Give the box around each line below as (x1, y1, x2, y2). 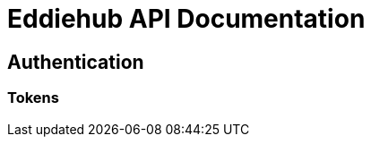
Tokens (7, 89, 59, 107)
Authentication (7, 50, 144, 73)
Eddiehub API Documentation (7, 4, 366, 34)
